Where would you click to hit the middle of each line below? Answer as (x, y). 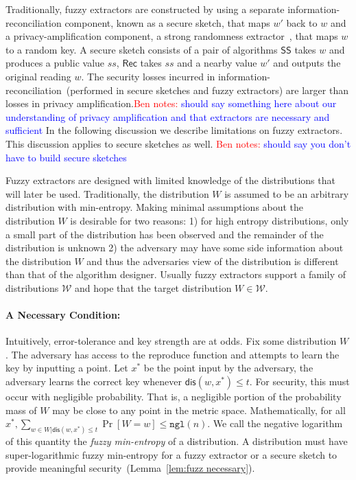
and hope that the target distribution (153, 287)
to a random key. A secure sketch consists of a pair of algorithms (142, 49)
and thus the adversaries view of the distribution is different (213, 261)
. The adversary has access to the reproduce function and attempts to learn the (173, 354)
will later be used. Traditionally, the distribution (107, 193)
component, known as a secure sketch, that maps (167, 22)
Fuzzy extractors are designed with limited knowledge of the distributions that (170, 180)
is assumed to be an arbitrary (287, 193)
